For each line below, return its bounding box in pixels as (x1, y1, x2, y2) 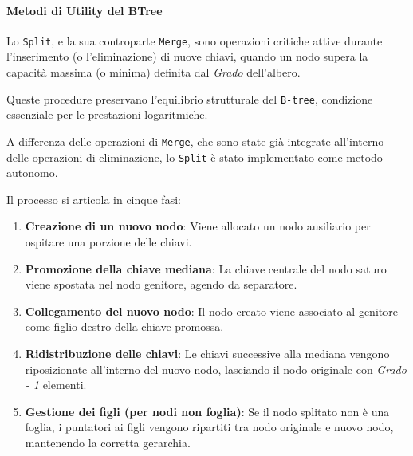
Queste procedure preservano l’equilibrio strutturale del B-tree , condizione (6, 90, 373, 107)
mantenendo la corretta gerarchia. (25, 434, 191, 450)
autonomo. (6, 164, 58, 181)
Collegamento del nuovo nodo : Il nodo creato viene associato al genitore (25, 302, 398, 319)
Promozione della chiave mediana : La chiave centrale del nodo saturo (25, 260, 387, 277)
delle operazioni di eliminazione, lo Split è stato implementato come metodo (6, 148, 383, 165)
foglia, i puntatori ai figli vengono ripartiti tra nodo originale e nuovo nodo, (25, 419, 394, 435)
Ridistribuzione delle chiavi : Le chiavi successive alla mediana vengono (25, 344, 390, 361)
